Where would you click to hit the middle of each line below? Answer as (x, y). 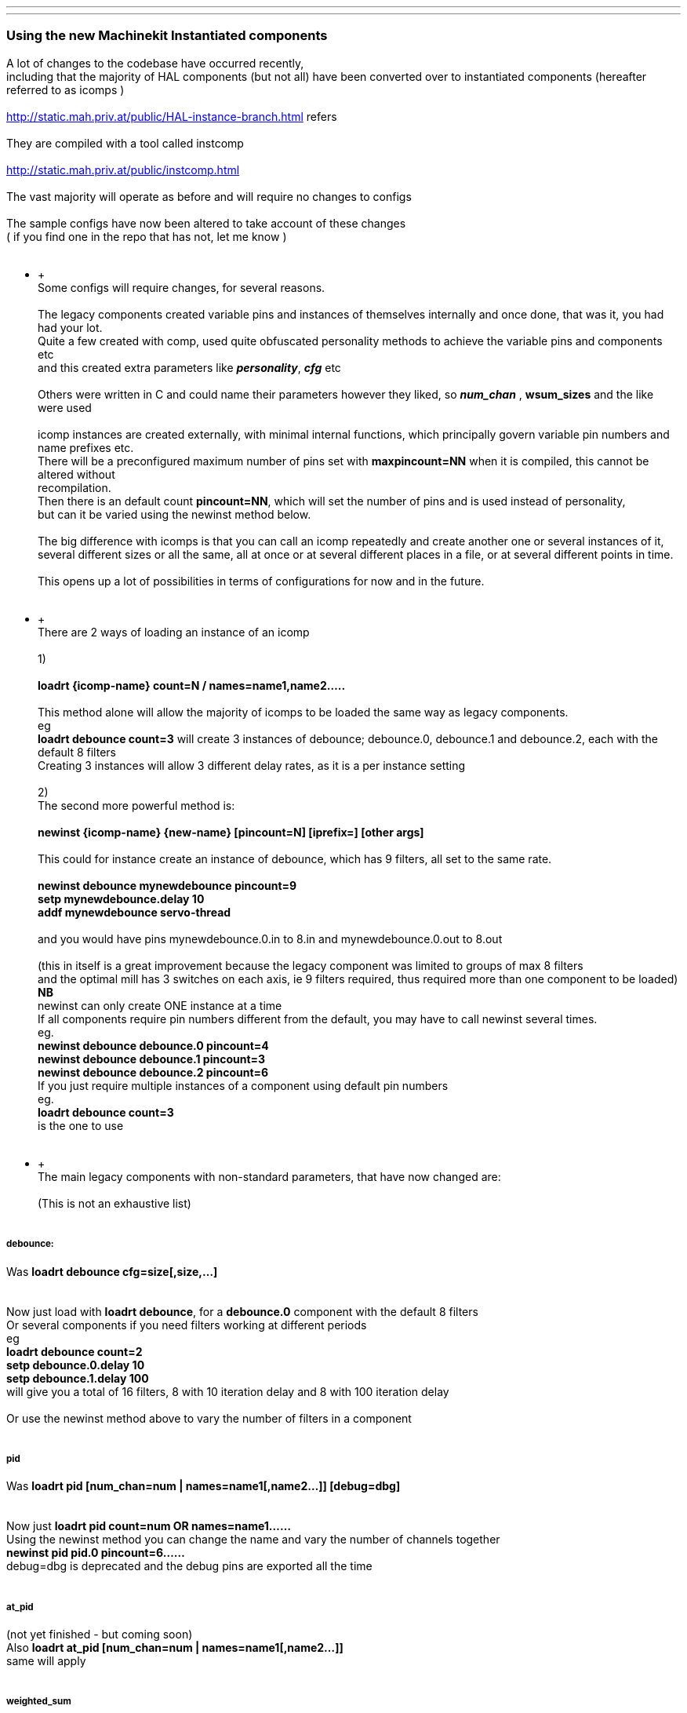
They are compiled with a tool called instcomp (125, 143)
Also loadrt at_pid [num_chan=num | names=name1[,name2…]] (175, 1648)
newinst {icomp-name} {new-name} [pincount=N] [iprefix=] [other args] (231, 832)
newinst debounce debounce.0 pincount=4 (153, 1045)
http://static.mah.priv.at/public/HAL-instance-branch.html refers (172, 116)
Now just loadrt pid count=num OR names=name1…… (149, 1526)
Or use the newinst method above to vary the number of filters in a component (209, 1418)
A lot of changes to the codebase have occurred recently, (155, 63)
